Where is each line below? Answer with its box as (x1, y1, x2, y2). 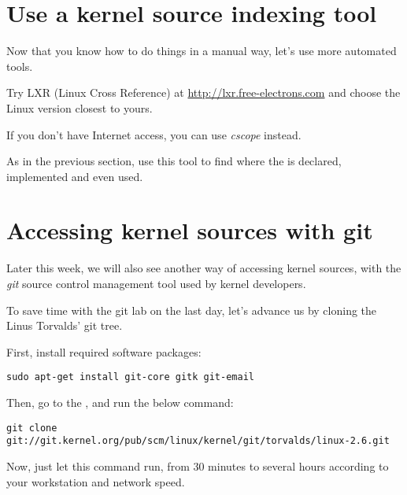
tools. (6, 57, 33, 74)
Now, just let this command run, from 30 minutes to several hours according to (6, 457, 389, 474)
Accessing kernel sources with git (6, 214, 373, 246)
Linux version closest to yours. (6, 99, 153, 116)
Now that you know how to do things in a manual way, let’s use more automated (6, 42, 397, 59)
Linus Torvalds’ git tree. (6, 317, 123, 334)
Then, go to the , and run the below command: (6, 394, 234, 411)
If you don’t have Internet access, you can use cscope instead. (6, 126, 302, 142)
